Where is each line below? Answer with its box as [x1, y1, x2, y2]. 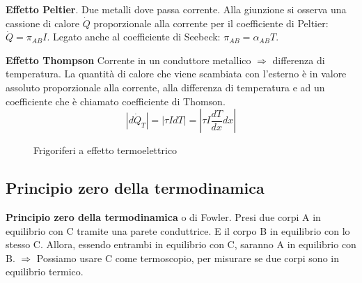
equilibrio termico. [6, 264, 84, 279]
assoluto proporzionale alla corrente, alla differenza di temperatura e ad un [6, 79, 325, 94]
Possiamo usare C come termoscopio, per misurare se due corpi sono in [36, 250, 339, 265]
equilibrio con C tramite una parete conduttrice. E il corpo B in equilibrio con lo [6, 223, 350, 238]
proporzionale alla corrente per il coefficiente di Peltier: [93, 15, 329, 30]
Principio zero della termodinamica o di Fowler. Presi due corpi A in [6, 209, 321, 224]
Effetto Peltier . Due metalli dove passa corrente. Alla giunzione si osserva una [6, 2, 347, 16]
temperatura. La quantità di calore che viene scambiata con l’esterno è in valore [6, 66, 347, 81]
